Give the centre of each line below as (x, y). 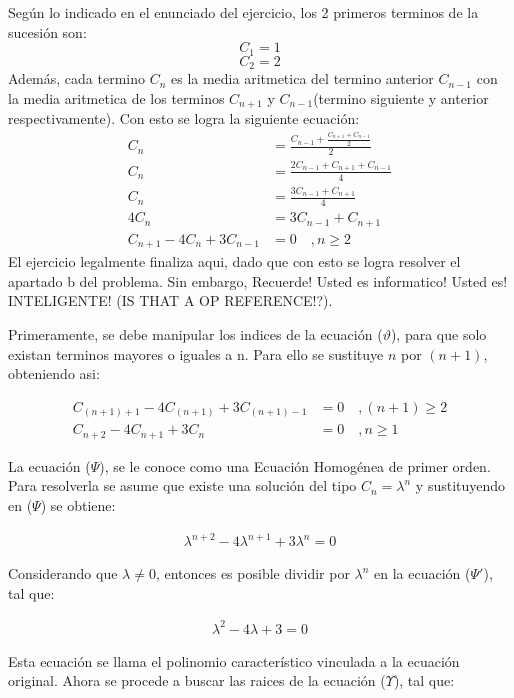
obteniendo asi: (54, 373)
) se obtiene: (78, 504)
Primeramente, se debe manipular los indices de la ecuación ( (195, 333)
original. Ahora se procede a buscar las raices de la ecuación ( (197, 680)
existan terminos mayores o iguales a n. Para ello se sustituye (196, 353)
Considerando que (63, 573)
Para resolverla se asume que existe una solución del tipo (182, 485)
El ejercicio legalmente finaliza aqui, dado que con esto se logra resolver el (234, 261)
